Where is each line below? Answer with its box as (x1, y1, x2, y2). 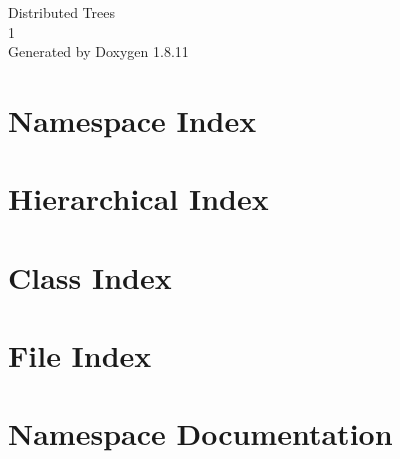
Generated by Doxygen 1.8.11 (8, 41, 189, 62)
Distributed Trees (8, 2, 115, 22)
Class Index (8, 256, 172, 297)
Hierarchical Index (8, 178, 269, 219)
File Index (8, 335, 152, 376)
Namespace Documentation (8, 413, 393, 454)
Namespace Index (8, 99, 257, 140)
